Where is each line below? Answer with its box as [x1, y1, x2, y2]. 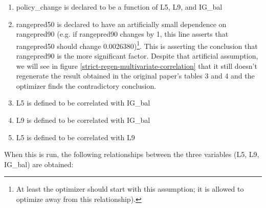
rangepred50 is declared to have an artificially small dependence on [16, 18, 227, 29]
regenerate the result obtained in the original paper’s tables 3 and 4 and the [16, 70, 255, 81]
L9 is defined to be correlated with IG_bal [16, 115, 150, 125]
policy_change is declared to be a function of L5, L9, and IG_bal [16, 2, 223, 12]
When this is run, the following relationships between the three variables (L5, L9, [4, 149, 259, 160]
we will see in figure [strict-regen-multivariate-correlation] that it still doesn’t [16, 60, 257, 71]
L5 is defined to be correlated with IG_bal [16, 97, 150, 108]
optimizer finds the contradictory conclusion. [16, 80, 157, 91]
